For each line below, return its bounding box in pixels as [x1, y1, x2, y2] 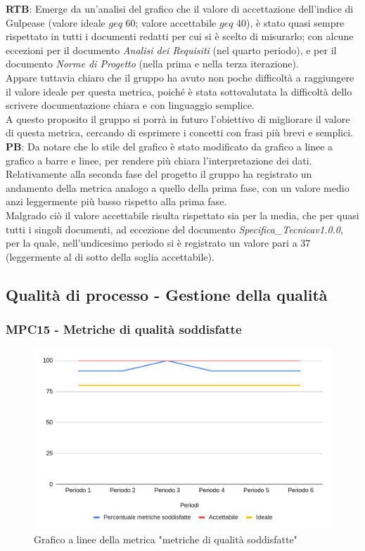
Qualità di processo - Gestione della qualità [6, 283, 328, 305]
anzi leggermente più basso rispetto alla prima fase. [6, 194, 227, 209]
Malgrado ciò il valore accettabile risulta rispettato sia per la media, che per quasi [6, 207, 359, 222]
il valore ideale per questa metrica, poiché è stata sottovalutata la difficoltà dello [6, 84, 352, 98]
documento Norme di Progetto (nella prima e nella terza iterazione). [6, 56, 299, 71]
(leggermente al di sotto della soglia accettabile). [6, 249, 214, 264]
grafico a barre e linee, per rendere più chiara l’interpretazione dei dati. [6, 153, 312, 167]
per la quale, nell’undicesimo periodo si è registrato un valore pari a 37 [6, 235, 311, 250]
